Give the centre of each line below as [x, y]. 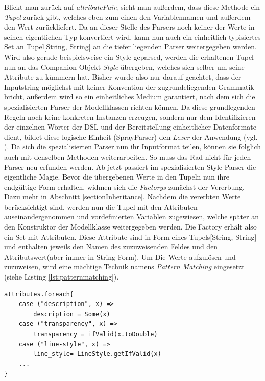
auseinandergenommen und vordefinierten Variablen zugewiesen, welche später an [131, 217]
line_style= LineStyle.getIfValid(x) [97, 354]
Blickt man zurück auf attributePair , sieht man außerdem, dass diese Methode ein [132, 7]
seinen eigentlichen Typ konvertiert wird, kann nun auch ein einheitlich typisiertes [132, 36]
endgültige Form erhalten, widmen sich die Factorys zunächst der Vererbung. [124, 186]
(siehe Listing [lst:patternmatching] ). [62, 277]
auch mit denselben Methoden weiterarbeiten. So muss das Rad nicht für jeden [128, 156]
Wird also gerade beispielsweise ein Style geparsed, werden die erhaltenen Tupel [129, 56]
